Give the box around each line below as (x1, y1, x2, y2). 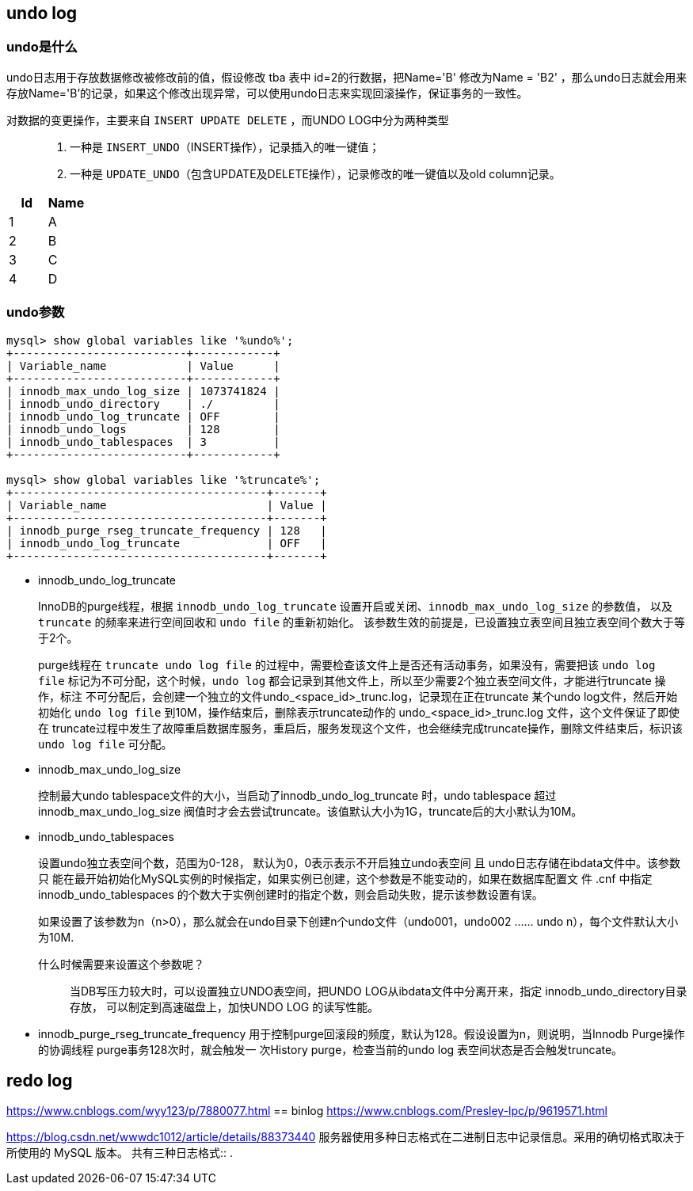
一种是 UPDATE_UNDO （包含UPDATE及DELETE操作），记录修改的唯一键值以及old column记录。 (70, 166, 561, 181)
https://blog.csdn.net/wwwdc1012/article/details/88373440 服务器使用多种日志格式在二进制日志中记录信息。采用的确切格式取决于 (6, 1130, 685, 1144)
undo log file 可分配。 (38, 736, 173, 751)
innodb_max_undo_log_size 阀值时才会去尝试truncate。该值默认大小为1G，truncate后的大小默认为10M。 (38, 804, 583, 818)
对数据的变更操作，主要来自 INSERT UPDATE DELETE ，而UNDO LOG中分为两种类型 (6, 112, 449, 127)
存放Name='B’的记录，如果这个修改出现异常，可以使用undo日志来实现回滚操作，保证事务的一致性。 (6, 86, 528, 100)
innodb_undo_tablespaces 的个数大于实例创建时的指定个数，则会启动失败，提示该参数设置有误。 (38, 887, 543, 901)
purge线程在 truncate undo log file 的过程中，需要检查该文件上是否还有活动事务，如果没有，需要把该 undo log (38, 657, 656, 672)
